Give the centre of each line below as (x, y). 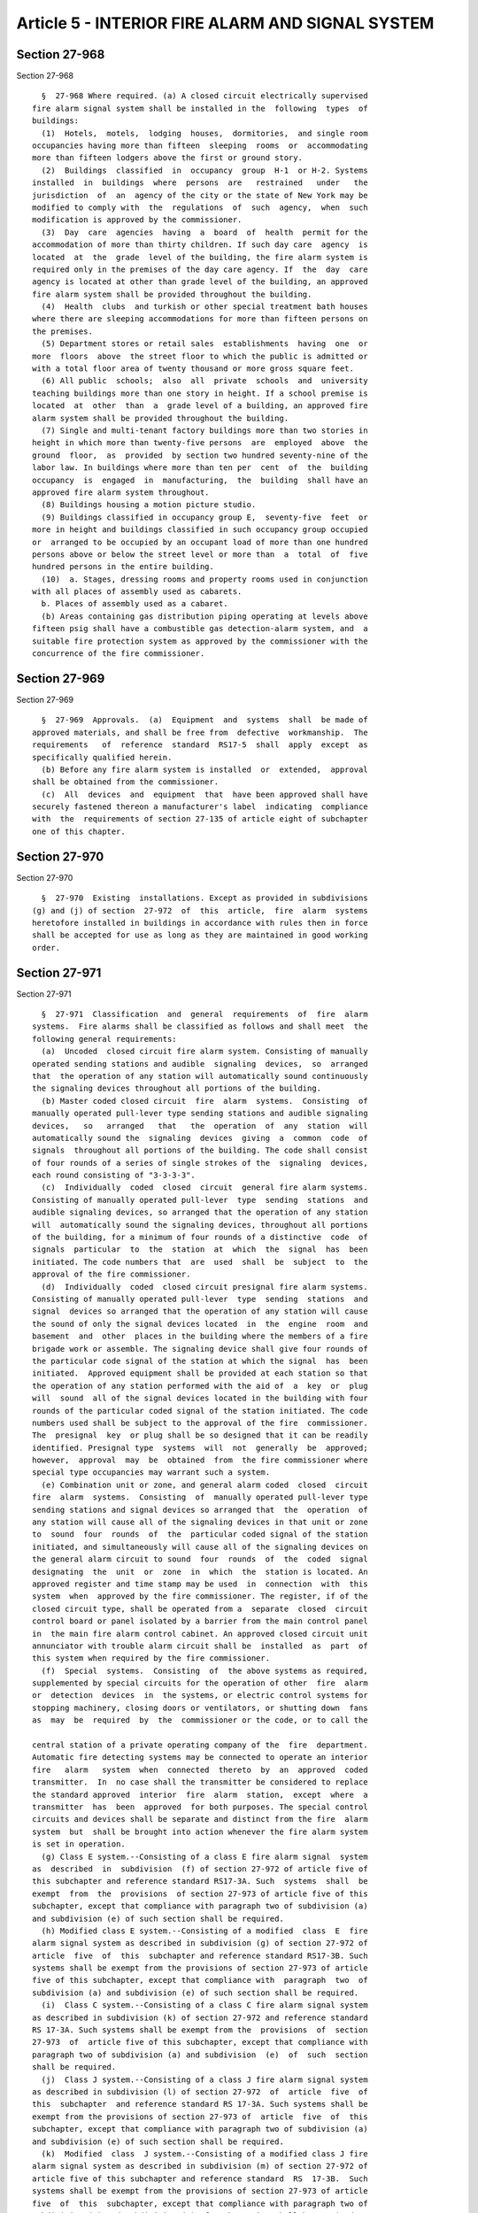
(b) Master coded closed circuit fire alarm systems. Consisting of (204, 1101)
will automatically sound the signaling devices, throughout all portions (200, 1225)
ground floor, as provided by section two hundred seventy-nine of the (200, 455)
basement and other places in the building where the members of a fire (200, 1336)
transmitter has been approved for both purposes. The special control (200, 1807)
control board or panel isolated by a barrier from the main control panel (200, 1621)
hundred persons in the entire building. (123, 567)
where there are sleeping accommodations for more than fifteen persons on (200, 319)
